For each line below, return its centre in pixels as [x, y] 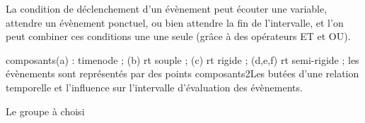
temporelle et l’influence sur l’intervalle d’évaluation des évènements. [154, 87]
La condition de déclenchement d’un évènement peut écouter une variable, [167, 8]
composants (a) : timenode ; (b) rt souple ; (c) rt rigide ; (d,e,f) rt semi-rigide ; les [182, 59]
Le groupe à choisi [45, 111]
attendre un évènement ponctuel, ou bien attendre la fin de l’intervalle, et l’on [175, 22]
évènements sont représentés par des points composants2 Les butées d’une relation [182, 73]
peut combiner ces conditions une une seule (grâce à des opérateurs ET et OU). [178, 36]
